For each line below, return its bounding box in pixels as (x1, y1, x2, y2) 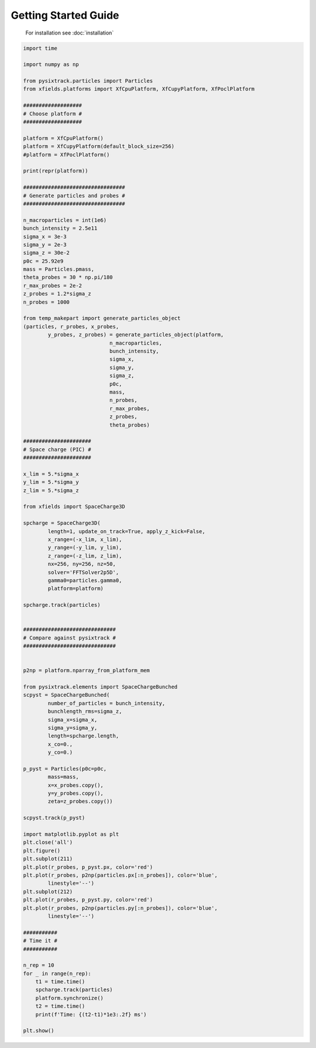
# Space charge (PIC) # (23, 446, 92, 453)
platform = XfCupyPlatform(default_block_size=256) (23, 143, 175, 150)
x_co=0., (47, 741, 73, 747)
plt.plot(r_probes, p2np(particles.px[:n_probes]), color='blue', (23, 872, 218, 878)
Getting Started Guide (11, 9, 119, 22)
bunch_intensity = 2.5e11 (23, 225, 98, 232)
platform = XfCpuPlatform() (23, 135, 104, 142)
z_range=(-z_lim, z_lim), (47, 552, 122, 559)
